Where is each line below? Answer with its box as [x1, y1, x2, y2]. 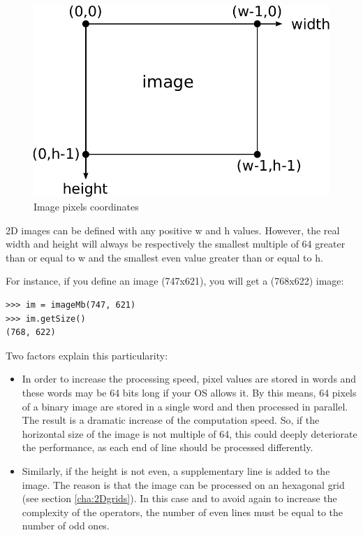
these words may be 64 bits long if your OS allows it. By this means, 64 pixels [22, 385, 357, 400]
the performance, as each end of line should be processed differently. [22, 440, 313, 455]
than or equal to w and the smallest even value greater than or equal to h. [6, 250, 323, 264]
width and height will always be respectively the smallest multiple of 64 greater [6, 236, 346, 251]
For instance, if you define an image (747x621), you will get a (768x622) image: [6, 273, 344, 288]
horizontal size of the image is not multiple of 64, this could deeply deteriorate [22, 426, 357, 441]
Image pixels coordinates [34, 199, 139, 214]
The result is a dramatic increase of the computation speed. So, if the [22, 413, 320, 427]
